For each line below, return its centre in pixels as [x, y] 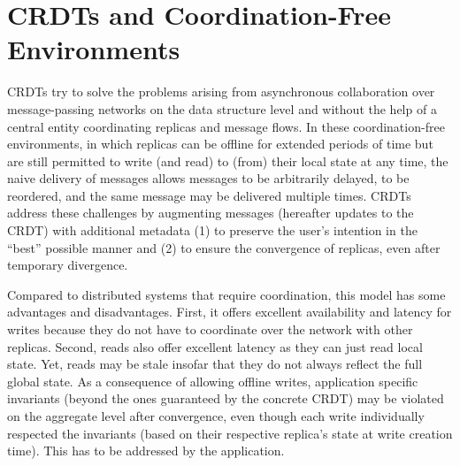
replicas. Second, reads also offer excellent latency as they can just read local [215, 346]
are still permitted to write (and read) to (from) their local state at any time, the [228, 160]
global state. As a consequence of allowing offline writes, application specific [213, 381]
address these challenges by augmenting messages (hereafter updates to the [211, 213]
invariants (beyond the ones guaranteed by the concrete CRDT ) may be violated [226, 398]
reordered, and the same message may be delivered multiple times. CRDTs [209, 195]
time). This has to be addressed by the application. [146, 451]
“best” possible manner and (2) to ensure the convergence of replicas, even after [224, 247]
